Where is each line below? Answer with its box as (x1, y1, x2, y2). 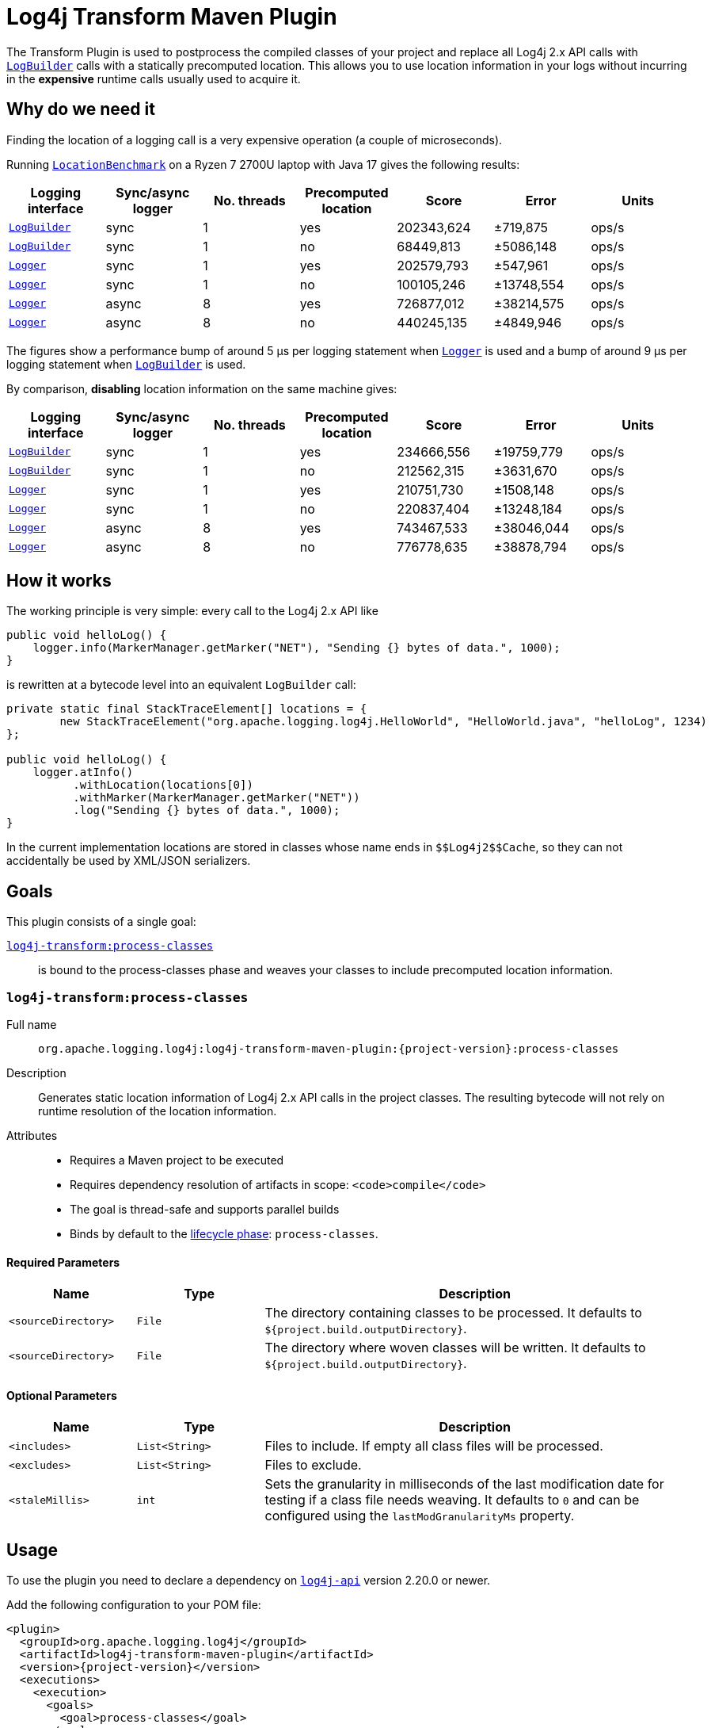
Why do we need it (6, 99, 155, 120)
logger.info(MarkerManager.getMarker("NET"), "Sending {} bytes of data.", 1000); (32, 641, 561, 655)
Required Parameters (6, 1255, 120, 1269)
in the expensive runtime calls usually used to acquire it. (6, 71, 301, 86)
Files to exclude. (264, 1457, 362, 1474)
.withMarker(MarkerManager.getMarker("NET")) (73, 791, 360, 805)
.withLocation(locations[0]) (73, 778, 253, 792)
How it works (6, 571, 112, 591)
